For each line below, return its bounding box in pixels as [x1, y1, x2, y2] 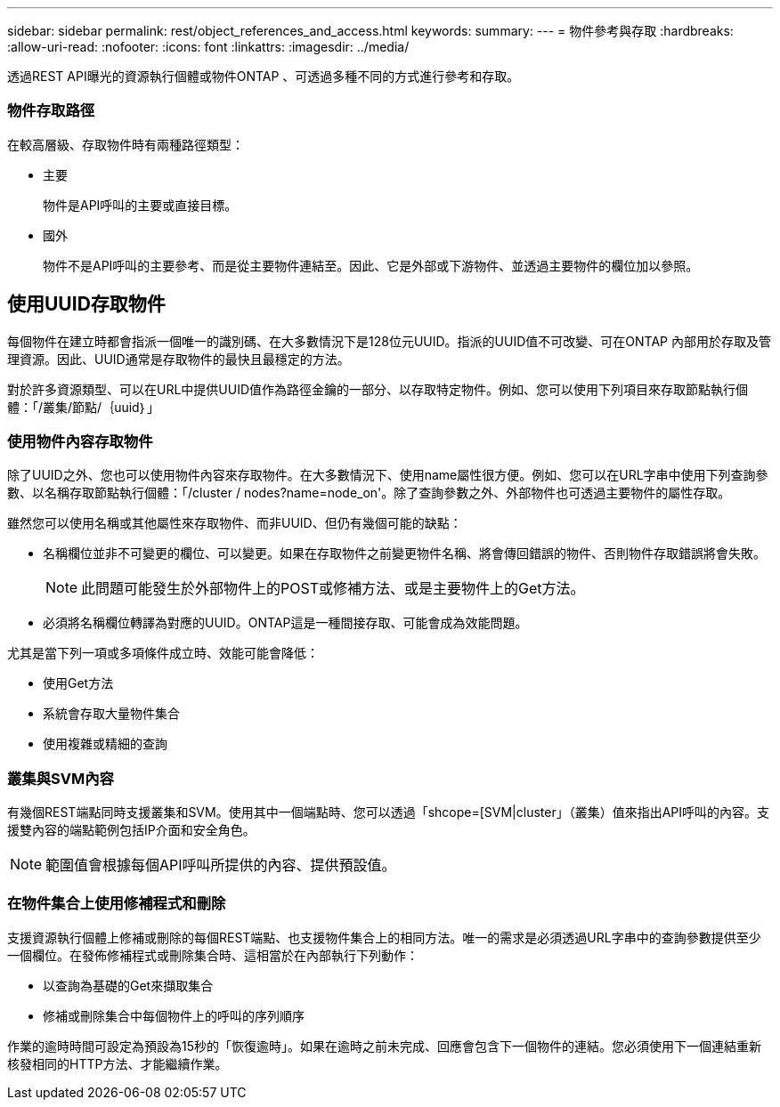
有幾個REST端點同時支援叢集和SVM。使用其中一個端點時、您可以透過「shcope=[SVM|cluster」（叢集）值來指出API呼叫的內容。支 [7, 804, 770, 820]
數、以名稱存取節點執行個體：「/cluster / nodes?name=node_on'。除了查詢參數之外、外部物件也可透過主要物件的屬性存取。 [7, 485, 731, 501]
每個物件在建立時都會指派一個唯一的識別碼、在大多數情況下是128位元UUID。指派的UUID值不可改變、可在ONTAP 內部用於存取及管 [7, 333, 771, 349]
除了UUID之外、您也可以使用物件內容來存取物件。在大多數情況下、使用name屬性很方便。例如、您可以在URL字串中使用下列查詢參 [7, 467, 768, 483]
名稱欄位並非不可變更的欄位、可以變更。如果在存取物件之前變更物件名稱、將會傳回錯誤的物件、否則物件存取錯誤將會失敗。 [43, 545, 766, 562]
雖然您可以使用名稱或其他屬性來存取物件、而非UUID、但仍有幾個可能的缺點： [7, 515, 462, 531]
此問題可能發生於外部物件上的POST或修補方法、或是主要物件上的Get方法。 [81, 579, 585, 598]
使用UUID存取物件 [7, 293, 166, 316]
